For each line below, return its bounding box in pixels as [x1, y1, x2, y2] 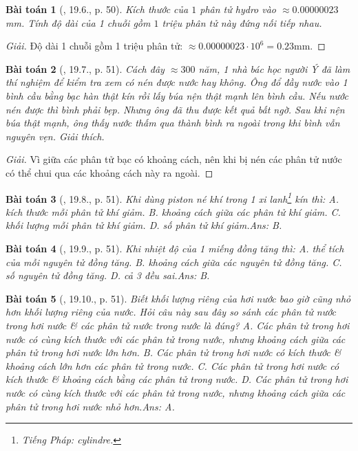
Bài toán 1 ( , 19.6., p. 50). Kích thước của [6, 2, 189, 16]
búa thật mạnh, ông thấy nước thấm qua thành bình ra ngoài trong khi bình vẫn [6, 115, 340, 130]
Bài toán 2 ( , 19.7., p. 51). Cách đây [6, 61, 165, 76]
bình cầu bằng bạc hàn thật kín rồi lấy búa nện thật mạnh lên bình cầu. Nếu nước [6, 88, 348, 102]
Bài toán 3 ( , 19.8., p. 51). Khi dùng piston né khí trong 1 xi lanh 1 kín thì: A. [6, 189, 339, 206]
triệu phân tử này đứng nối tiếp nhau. [162, 15, 322, 30]
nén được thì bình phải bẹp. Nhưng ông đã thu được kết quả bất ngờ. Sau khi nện [6, 102, 345, 116]
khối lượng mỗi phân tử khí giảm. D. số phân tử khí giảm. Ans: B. [6, 218, 282, 232]
